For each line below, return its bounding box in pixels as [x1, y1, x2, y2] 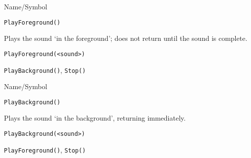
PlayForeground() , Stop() [4, 144, 86, 155]
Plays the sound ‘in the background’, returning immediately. [4, 113, 186, 123]
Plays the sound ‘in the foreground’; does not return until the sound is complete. [4, 33, 248, 43]
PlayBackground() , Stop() [4, 64, 86, 75]
